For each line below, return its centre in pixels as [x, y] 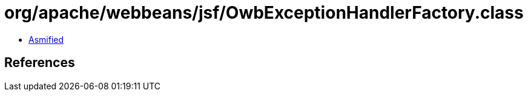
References [40, 63]
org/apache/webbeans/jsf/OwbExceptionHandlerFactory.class [264, 13]
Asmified [46, 39]
